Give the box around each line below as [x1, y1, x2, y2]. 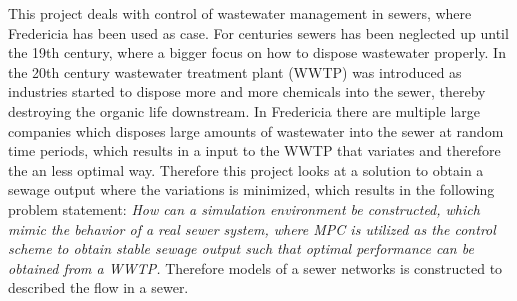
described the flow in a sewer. [8, 277, 189, 298]
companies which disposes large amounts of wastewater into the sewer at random [8, 120, 504, 141]
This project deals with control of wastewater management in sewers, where [8, 3, 472, 23]
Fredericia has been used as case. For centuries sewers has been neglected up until [8, 22, 509, 43]
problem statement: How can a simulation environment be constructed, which [8, 198, 480, 219]
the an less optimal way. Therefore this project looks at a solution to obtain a [8, 159, 484, 180]
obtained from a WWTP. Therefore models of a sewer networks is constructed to [8, 257, 503, 278]
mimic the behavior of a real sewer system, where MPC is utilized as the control [8, 218, 496, 239]
